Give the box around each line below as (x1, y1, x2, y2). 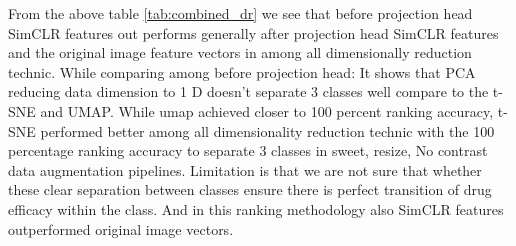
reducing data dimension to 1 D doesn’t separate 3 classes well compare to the (8, 81, 489, 102)
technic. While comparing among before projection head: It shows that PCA (8, 61, 476, 82)
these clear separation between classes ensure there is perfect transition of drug (8, 179, 492, 200)
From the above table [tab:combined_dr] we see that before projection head (8, 3, 473, 23)
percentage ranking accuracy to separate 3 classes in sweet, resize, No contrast (8, 140, 488, 161)
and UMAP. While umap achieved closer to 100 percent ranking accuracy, (40, 100, 494, 121)
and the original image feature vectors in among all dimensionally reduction (8, 42, 472, 63)
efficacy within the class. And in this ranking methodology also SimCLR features (8, 198, 504, 219)
